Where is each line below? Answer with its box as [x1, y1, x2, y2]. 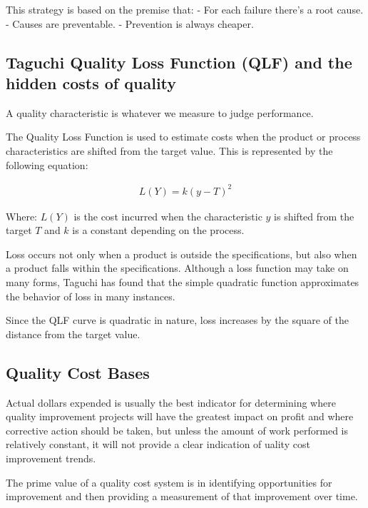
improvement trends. [6, 451, 96, 466]
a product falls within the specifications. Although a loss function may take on [6, 260, 349, 275]
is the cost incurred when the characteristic [73, 208, 262, 223]
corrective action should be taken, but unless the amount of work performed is [6, 422, 349, 437]
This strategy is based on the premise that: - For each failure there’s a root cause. [6, 2, 364, 16]
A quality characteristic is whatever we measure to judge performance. [6, 105, 314, 120]
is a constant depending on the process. [72, 223, 245, 238]
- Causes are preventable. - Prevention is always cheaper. [6, 16, 254, 31]
